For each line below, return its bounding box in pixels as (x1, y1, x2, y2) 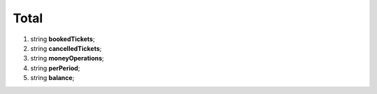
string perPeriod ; (30, 63, 80, 72)
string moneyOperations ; (30, 54, 105, 63)
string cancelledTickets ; (30, 44, 102, 52)
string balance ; (30, 74, 75, 82)
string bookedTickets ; (30, 35, 96, 43)
